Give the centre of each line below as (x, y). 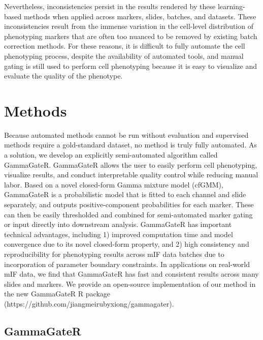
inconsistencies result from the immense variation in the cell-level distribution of (129, 26)
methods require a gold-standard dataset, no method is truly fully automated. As (130, 145)
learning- (231, 6)
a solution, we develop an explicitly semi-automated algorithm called (111, 155)
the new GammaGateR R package (57, 294)
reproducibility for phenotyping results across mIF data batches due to (114, 254)
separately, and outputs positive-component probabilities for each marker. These (129, 204)
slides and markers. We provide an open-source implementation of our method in (130, 284)
